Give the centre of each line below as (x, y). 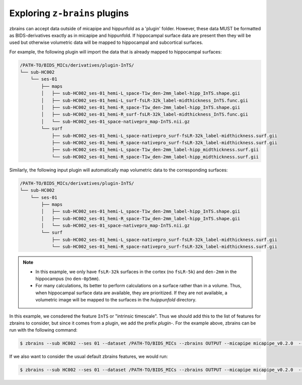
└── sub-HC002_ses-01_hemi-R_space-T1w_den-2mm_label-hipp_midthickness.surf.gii (155, 157)
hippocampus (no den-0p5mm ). (68, 279)
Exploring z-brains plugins (69, 13)
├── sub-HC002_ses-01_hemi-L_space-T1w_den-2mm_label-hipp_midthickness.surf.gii (155, 150)
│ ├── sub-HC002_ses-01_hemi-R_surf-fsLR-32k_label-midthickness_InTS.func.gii (145, 114)
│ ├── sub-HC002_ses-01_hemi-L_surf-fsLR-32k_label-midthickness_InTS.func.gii (145, 100)
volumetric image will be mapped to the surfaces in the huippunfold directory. (116, 300)
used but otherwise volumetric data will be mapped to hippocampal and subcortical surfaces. (106, 42)
